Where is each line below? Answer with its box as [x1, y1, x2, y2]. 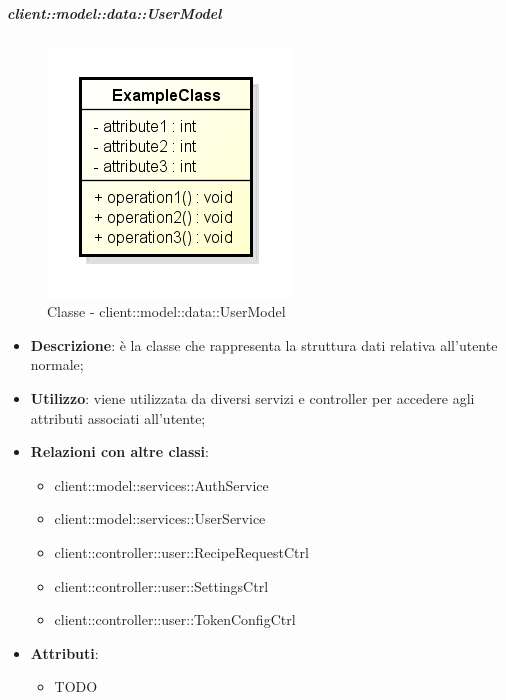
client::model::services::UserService [54, 508, 266, 529]
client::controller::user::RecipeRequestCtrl [54, 541, 309, 562]
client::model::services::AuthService [54, 474, 269, 495]
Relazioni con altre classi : [30, 441, 209, 462]
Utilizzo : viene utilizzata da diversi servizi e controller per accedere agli [30, 387, 475, 408]
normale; [30, 354, 84, 375]
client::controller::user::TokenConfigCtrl [54, 609, 296, 630]
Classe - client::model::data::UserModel [47, 301, 286, 322]
